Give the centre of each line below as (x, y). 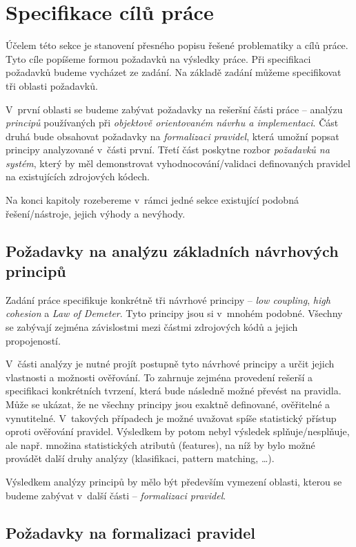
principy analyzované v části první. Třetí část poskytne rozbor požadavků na (168, 150)
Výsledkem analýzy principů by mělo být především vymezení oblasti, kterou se (174, 481)
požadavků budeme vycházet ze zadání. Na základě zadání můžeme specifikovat (174, 72)
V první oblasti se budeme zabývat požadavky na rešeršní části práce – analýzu (174, 109)
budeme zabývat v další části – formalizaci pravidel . (116, 495)
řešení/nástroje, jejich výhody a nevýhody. (96, 213)
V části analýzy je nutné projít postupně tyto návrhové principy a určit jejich (170, 364)
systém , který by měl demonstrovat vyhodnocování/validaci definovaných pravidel (178, 163)
